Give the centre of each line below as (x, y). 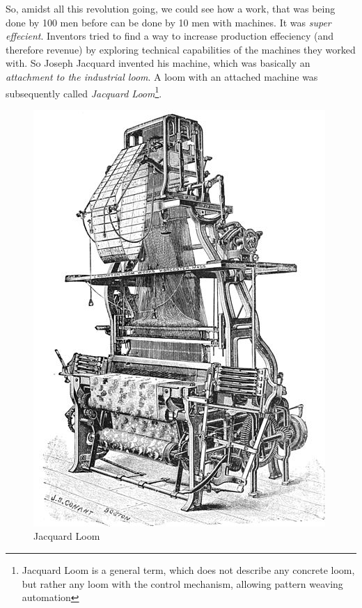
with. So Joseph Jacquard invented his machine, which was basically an (158, 63)
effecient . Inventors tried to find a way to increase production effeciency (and (170, 36)
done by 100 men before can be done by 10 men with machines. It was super (168, 22)
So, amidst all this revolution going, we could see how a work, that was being (171, 8)
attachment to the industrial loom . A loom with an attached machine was (162, 76)
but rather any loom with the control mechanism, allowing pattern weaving (182, 583)
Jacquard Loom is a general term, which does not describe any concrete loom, (188, 570)
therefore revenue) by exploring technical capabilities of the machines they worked (181, 49)
